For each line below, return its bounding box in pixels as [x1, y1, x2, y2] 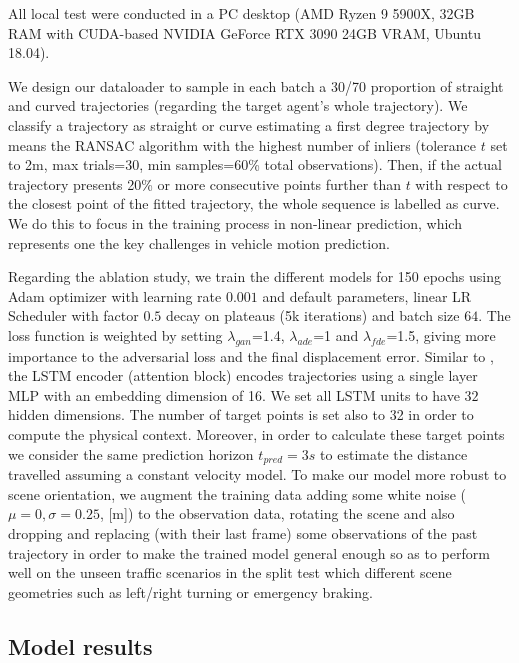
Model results [8, 630, 153, 661]
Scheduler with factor [8, 305, 139, 326]
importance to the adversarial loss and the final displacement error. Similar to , [8, 345, 494, 366]
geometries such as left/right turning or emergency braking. [8, 581, 373, 602]
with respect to [415, 173, 508, 194]
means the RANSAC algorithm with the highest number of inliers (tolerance [8, 134, 477, 155]
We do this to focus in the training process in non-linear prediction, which [8, 212, 462, 233]
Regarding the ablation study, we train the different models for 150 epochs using [8, 266, 502, 287]
